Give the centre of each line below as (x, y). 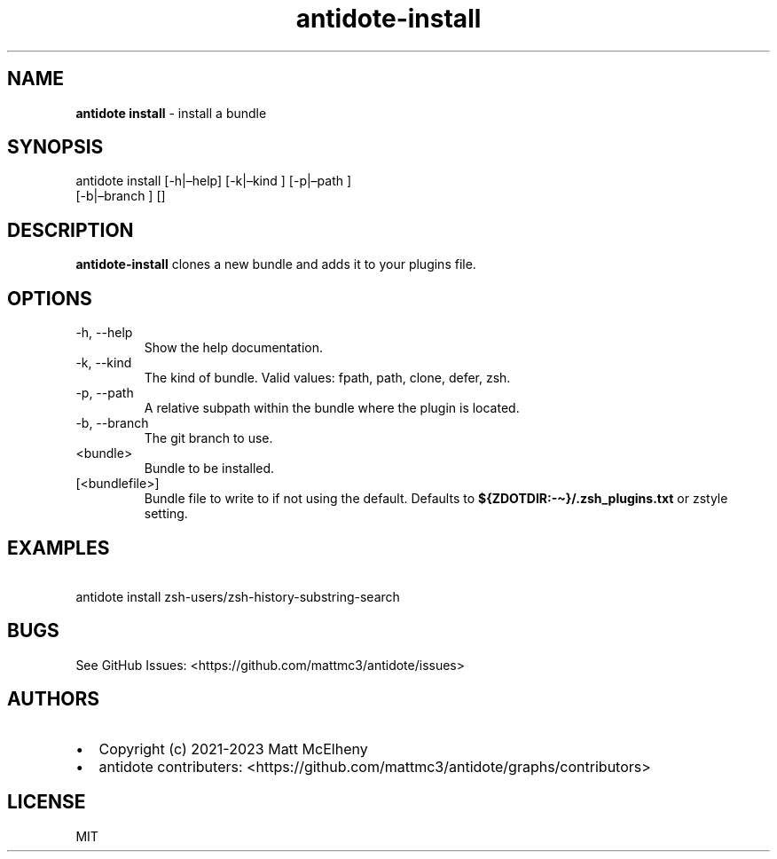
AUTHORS (54, 699)
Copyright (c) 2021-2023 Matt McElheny (233, 749)
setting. (166, 514)
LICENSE (47, 802)
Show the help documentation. (234, 348)
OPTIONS (50, 298)
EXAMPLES (59, 548)
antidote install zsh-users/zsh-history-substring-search (238, 596)
